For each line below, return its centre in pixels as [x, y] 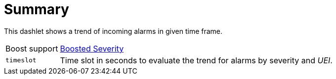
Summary [37, 9]
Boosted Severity [92, 48]
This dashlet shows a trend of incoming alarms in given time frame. [113, 31]
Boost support [32, 48]
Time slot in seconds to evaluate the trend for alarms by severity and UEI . [196, 60]
